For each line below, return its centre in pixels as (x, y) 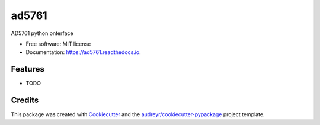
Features (28, 69)
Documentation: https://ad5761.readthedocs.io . (84, 52)
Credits (25, 100)
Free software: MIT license (58, 44)
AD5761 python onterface (42, 33)
